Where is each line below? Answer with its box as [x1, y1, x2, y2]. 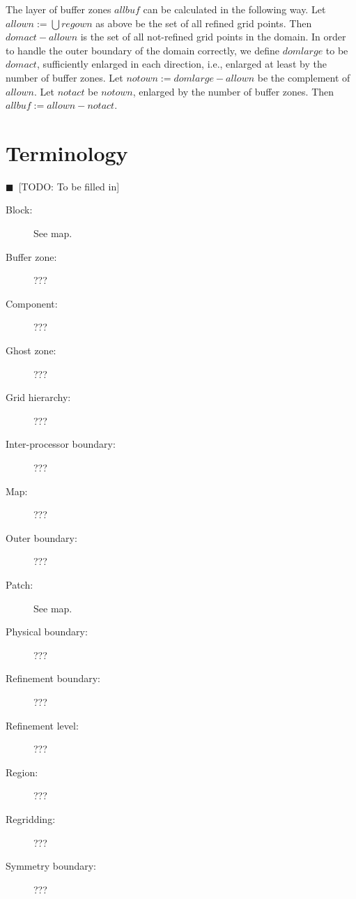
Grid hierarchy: [6, 390, 71, 405]
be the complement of [257, 70, 350, 84]
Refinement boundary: [6, 671, 100, 686]
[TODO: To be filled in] [18, 179, 120, 193]
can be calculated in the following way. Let [143, 2, 326, 16]
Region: [6, 764, 38, 779]
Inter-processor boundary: [6, 437, 116, 451]
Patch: [6, 577, 33, 591]
